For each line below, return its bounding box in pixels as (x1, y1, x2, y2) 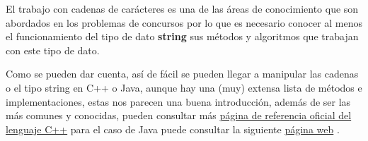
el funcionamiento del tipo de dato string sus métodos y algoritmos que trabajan (6, 29, 359, 44)
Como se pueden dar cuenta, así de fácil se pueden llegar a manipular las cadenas (6, 66, 359, 81)
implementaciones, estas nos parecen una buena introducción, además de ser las (6, 94, 351, 109)
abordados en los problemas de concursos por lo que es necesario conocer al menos (6, 15, 363, 30)
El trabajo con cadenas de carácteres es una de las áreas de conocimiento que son (6, 1, 359, 16)
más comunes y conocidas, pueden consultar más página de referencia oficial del (6, 108, 352, 123)
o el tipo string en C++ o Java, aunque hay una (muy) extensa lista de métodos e (6, 80, 362, 94)
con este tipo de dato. (6, 42, 100, 57)
